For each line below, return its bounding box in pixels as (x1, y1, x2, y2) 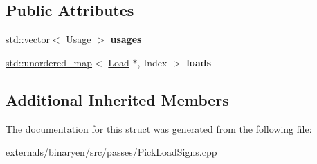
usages (110, 32, 142, 46)
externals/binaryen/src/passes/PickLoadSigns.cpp (6, 145, 217, 159)
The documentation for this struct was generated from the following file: (6, 121, 312, 136)
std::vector (6, 32, 50, 46)
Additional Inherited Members (6, 89, 229, 110)
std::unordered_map (6, 55, 93, 69)
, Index (137, 55, 167, 69)
